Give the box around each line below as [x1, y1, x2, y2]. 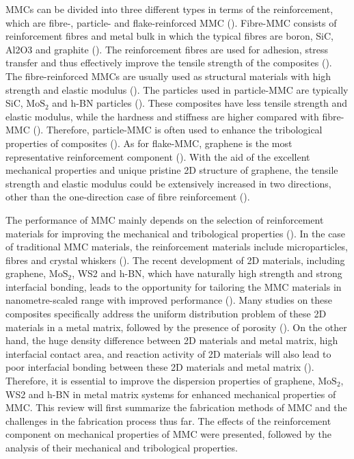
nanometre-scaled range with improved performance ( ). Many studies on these [5, 293, 333, 307]
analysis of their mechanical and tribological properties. [5, 441, 238, 454]
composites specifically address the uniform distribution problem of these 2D [5, 306, 327, 321]
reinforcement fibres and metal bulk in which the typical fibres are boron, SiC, [5, 29, 333, 43]
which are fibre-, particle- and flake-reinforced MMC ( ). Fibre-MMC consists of [5, 15, 337, 29]
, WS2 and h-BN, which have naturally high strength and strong [72, 266, 342, 280]
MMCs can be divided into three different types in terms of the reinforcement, [5, 2, 333, 16]
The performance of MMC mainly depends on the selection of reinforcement [5, 212, 324, 226]
